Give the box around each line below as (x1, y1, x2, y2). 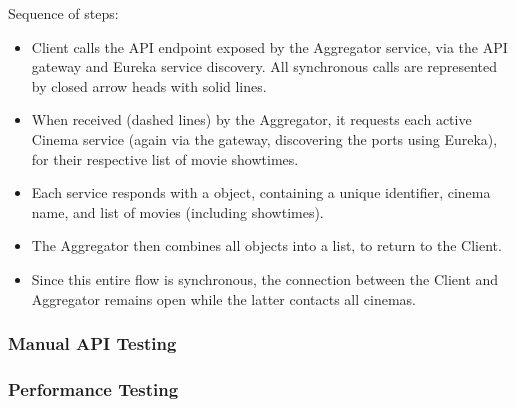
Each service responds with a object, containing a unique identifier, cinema (31, 182, 491, 203)
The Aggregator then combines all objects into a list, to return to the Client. (31, 235, 502, 256)
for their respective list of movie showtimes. (31, 148, 299, 169)
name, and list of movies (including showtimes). (31, 201, 324, 222)
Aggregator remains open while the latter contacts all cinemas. (31, 288, 416, 309)
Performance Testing (8, 376, 179, 401)
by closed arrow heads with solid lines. (31, 75, 267, 96)
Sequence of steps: (8, 3, 119, 23)
